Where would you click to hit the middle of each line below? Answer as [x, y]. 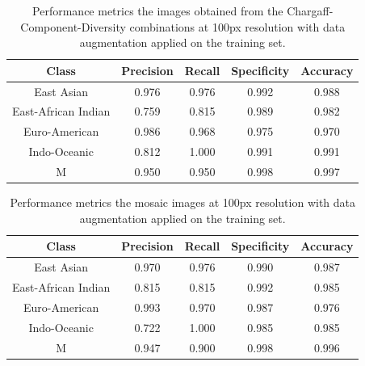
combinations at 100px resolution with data [237, 26]
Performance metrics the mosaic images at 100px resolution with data [183, 202]
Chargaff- [310, 11]
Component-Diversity [73, 26]
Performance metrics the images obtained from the [158, 11]
